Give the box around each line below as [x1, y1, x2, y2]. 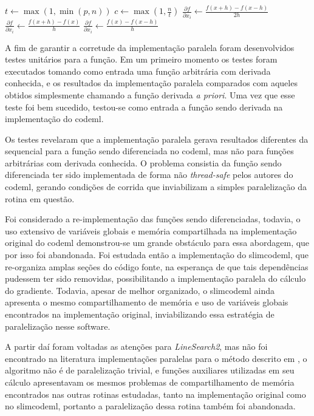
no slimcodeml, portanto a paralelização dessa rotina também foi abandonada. [5, 400, 296, 412]
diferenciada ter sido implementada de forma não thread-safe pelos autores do [5, 168, 293, 181]
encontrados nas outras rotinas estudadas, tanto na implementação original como [5, 387, 306, 400]
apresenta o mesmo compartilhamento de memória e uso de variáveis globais [5, 296, 288, 309]
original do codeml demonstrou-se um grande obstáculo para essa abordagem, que [5, 236, 310, 249]
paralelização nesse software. [5, 319, 111, 332]
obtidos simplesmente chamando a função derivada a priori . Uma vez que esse [5, 88, 295, 101]
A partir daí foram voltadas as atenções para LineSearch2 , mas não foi [5, 340, 268, 353]
